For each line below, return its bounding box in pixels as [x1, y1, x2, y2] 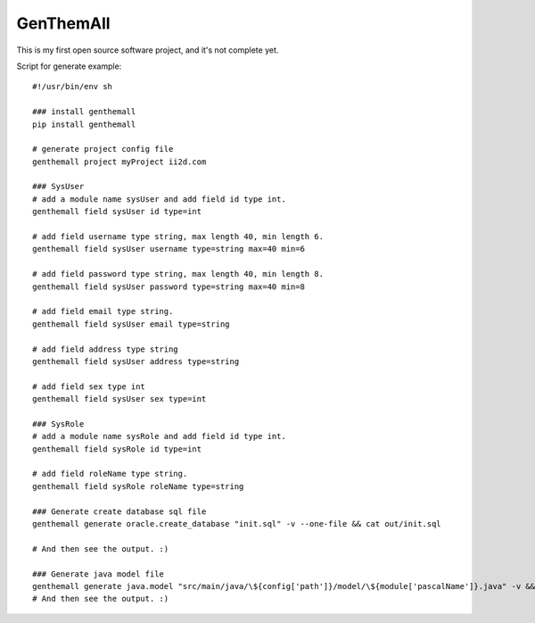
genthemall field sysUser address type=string [32, 356, 240, 366]
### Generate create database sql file [32, 506, 207, 517]
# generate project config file [32, 144, 174, 154]
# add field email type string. [32, 306, 174, 317]
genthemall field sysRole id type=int [32, 444, 202, 454]
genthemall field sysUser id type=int [32, 206, 202, 217]
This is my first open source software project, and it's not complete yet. [16, 45, 279, 55]
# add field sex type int [32, 381, 146, 392]
